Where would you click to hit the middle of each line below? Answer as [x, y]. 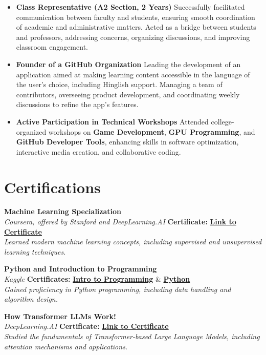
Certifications [52, 187]
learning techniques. [35, 251]
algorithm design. [31, 299]
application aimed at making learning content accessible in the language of [133, 74]
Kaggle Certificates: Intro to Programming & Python [97, 279]
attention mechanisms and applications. [66, 346]
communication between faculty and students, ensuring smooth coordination [136, 17]
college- [223, 121]
